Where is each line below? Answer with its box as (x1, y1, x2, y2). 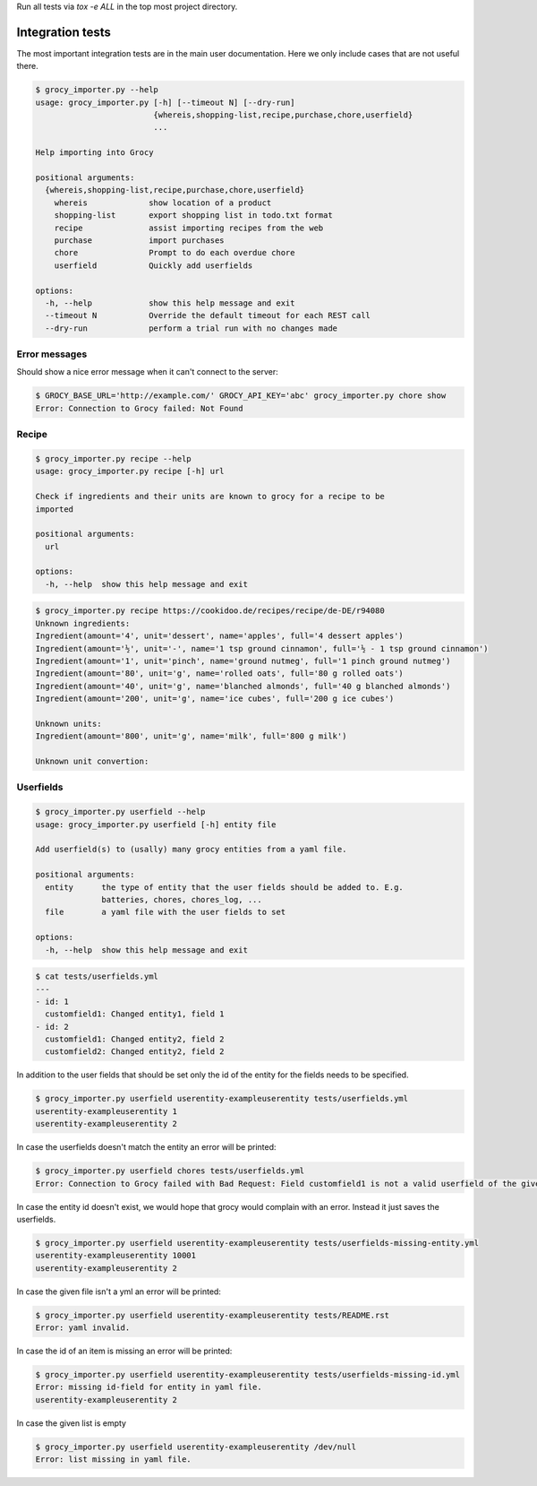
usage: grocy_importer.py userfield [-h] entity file (35, 819, 277, 829)
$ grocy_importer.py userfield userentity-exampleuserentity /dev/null (35, 1441, 357, 1452)
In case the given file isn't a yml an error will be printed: (16, 1286, 221, 1297)
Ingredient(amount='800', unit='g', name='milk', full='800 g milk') (35, 731, 347, 741)
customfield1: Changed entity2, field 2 (45, 1034, 225, 1044)
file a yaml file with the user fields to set (45, 907, 286, 918)
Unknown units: (35, 718, 102, 729)
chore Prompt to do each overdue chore (54, 247, 295, 258)
